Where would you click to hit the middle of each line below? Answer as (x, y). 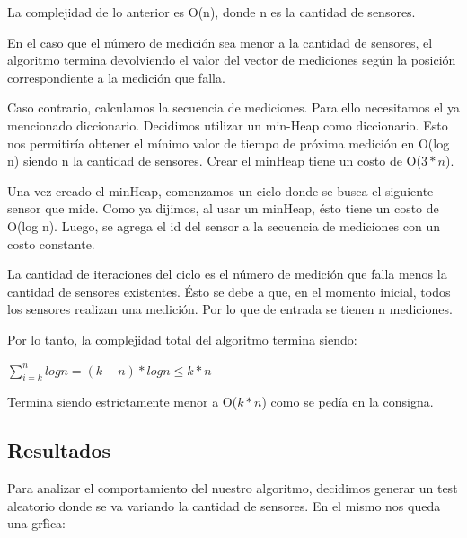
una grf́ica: (37, 523)
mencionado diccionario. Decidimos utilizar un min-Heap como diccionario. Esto (228, 125)
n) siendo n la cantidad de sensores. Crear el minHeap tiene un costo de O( (214, 161)
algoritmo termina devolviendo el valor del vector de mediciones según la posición (232, 60)
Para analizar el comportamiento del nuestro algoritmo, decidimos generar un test (233, 488)
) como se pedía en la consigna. (348, 402)
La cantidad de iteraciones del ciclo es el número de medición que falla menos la (227, 274)
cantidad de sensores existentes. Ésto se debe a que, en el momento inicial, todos (229, 291)
